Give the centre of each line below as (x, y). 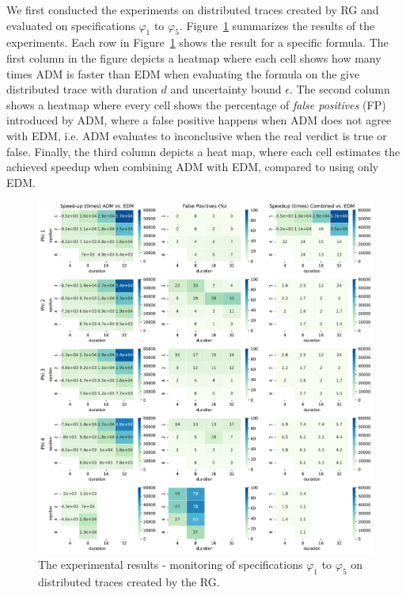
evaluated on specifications (71, 25)
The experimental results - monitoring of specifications (171, 564)
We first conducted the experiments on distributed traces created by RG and (193, 10)
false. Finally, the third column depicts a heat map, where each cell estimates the (203, 151)
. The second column (340, 89)
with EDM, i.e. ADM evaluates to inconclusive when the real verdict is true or (197, 135)
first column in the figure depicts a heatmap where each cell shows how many (194, 57)
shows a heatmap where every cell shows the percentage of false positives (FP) (196, 104)
